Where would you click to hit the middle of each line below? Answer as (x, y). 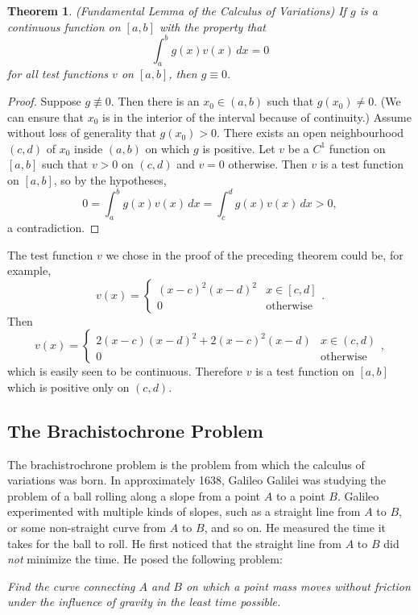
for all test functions (58, 74)
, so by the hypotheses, (110, 180)
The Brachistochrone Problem (135, 430)
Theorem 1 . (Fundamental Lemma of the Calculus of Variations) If (177, 10)
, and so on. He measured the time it (295, 528)
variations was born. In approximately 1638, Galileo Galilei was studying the (197, 480)
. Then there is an (155, 101)
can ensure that (46, 116)
